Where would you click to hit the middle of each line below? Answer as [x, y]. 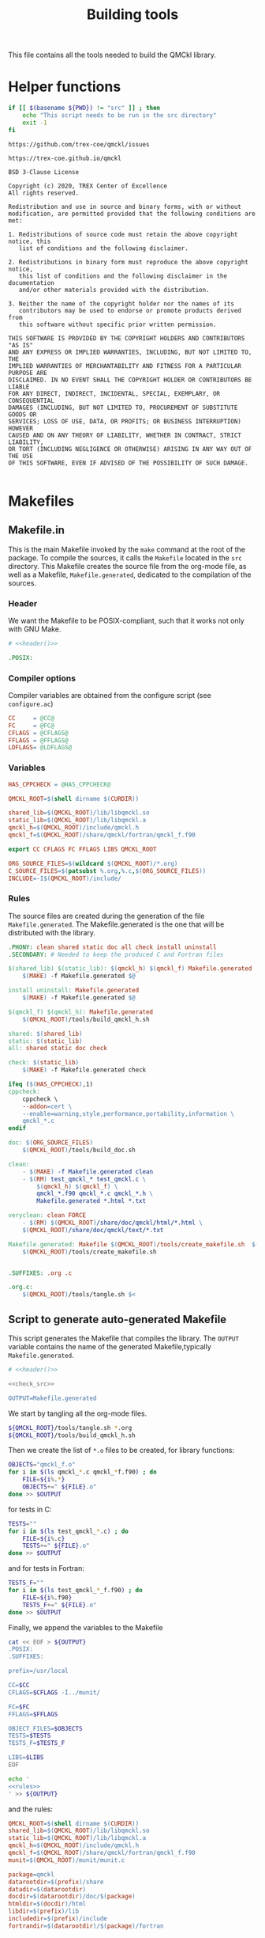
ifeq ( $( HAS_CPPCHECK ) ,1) [50, 1085]
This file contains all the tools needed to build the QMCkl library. [112, 55]
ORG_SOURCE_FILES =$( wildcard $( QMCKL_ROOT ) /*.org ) [93, 863]
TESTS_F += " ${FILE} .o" [60, 1605]
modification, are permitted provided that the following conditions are [132, 214]
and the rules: [31, 1809]
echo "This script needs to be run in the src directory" [119, 116]
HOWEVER [21, 428]
